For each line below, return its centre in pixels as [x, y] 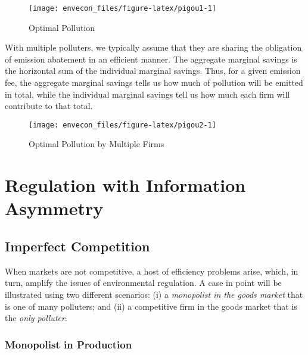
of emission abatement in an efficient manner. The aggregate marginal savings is [151, 59]
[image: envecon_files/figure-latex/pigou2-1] [122, 125]
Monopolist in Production [69, 344]
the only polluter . [36, 318]
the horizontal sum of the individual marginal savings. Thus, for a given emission [153, 71]
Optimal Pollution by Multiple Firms [97, 144]
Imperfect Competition [77, 246]
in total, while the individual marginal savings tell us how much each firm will [147, 94]
